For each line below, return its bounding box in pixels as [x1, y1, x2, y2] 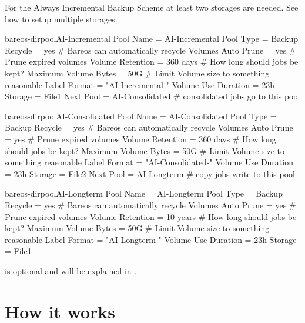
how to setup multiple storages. [5, 12, 118, 25]
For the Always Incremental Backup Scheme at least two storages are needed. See [5, 1, 299, 13]
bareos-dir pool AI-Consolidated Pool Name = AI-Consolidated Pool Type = [5, 109, 277, 122]
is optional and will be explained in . [5, 264, 137, 277]
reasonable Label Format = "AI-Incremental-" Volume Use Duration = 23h [5, 78, 274, 91]
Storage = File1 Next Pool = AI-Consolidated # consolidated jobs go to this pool [5, 90, 300, 102]
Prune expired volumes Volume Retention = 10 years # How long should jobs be [5, 210, 297, 222]
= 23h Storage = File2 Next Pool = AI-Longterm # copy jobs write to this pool [5, 167, 295, 179]
